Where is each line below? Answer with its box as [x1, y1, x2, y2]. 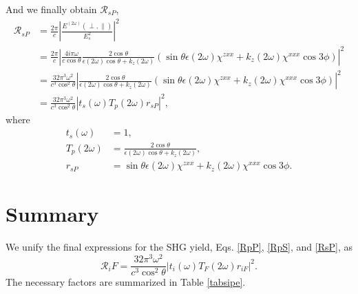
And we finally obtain [6, 2, 97, 16]
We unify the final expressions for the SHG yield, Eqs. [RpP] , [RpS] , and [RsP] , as [6, 240, 352, 254]
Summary [6, 200, 99, 228]
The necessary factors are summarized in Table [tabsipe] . [6, 275, 246, 289]
